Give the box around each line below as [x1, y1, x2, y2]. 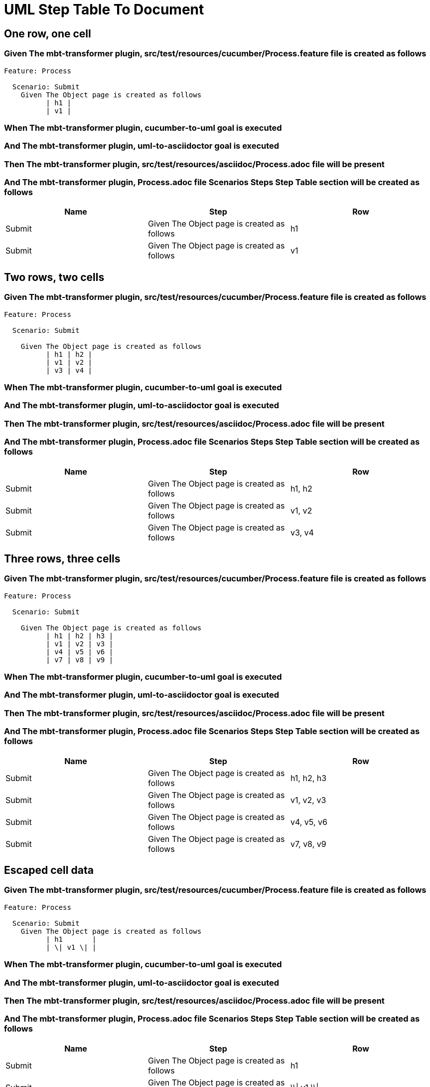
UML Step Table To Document [4, 1, 204, 18]
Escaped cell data [4, 864, 94, 877]
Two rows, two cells [4, 271, 105, 283]
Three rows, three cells [4, 552, 121, 565]
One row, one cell [4, 27, 91, 40]
